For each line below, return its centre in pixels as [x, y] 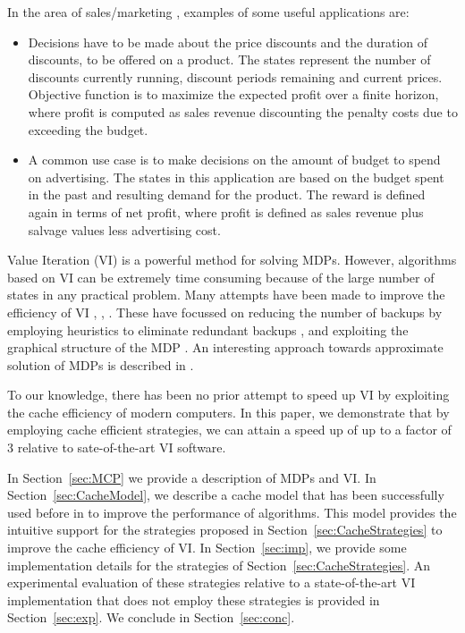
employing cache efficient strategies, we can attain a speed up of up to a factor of [229, 430]
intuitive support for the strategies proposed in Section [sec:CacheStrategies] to [225, 530]
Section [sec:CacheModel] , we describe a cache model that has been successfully [226, 495]
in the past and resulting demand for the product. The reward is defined [227, 194]
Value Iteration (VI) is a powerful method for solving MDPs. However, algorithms [232, 260]
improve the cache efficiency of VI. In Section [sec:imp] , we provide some [207, 548]
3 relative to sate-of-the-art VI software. [117, 447]
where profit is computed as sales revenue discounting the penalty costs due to [243, 111]
